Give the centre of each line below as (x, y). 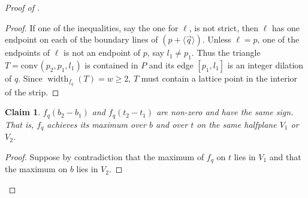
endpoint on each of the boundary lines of (81, 39)
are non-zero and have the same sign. (225, 112)
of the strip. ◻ (32, 91)
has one (286, 27)
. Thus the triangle (226, 52)
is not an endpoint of (102, 52)
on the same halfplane (237, 124)
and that (285, 156)
